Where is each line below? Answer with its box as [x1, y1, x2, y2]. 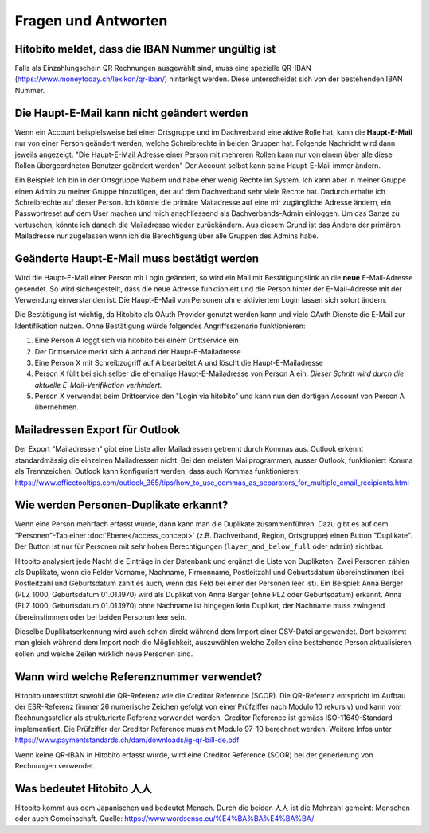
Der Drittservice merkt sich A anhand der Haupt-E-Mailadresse [34, 346, 242, 356]
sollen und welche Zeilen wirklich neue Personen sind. [14, 649, 193, 659]
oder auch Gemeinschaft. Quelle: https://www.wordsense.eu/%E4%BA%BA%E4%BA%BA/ [14, 814, 315, 823]
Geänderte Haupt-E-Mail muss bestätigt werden [14, 252, 259, 266]
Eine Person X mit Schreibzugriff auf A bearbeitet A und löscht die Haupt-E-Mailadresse [34, 358, 324, 367]
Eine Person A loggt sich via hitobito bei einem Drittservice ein [34, 335, 239, 346]
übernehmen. [34, 402, 79, 412]
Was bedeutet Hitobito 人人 [14, 781, 152, 796]
